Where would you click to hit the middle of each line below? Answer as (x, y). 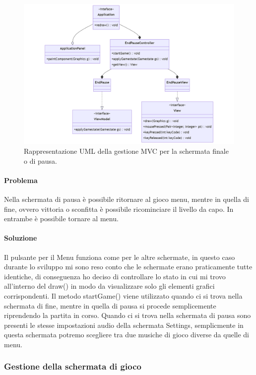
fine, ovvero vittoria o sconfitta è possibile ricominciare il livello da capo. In (119, 209)
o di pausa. (40, 160)
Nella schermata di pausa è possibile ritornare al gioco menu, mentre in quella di (127, 199)
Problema (21, 180)
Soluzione (21, 238)
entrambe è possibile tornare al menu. (61, 219)
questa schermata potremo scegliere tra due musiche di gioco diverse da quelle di (127, 335)
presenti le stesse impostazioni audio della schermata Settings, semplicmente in (124, 325)
